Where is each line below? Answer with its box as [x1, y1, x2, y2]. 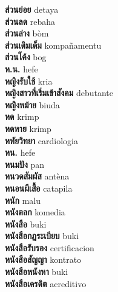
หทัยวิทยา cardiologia [5, 134, 78, 147]
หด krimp [5, 110, 39, 123]
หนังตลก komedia [5, 206, 65, 218]
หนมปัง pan [5, 158, 44, 170]
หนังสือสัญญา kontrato [5, 253, 82, 266]
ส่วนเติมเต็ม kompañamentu [5, 38, 102, 51]
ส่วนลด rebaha [5, 15, 56, 27]
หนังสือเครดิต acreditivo [5, 277, 87, 290]
